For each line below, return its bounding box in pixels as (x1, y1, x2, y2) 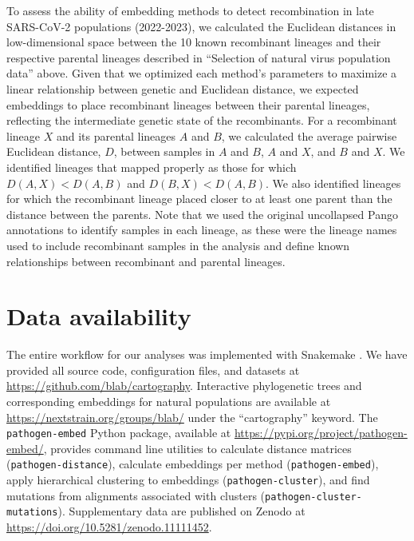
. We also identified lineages (266, 174, 401, 191)
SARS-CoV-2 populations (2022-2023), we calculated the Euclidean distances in (6, 18, 396, 34)
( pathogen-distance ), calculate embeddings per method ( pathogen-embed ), (6, 455, 379, 472)
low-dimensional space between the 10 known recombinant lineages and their (6, 34, 381, 50)
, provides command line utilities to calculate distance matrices (43, 440, 352, 456)
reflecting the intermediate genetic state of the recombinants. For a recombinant (6, 112, 397, 129)
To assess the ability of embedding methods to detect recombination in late (6, 2, 374, 18)
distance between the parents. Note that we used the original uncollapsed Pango (6, 205, 398, 222)
